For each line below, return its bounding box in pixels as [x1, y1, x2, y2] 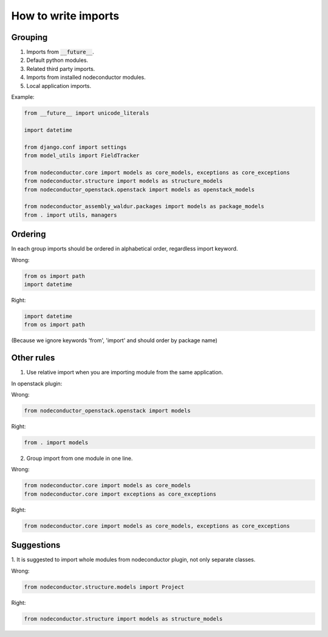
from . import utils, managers [24, 211, 118, 218]
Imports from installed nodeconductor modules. [26, 73, 146, 81]
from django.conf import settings [24, 143, 127, 150]
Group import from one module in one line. [26, 454, 133, 462]
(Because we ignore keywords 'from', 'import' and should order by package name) [11, 337, 218, 344]
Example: [11, 93, 35, 101]
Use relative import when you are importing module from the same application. [26, 369, 224, 376]
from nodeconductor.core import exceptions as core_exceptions [24, 490, 217, 497]
